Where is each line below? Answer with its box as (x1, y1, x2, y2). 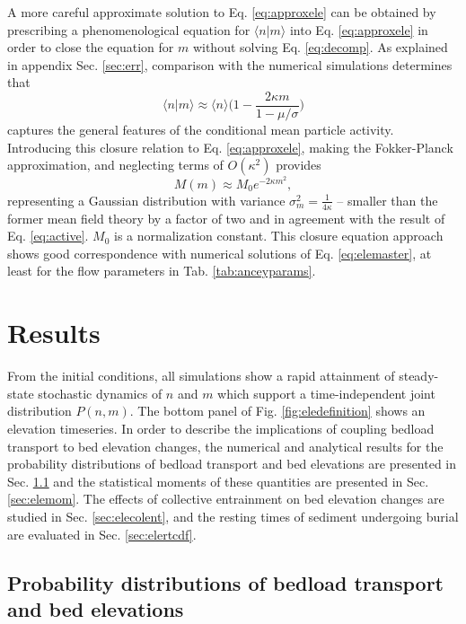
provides (276, 155, 321, 174)
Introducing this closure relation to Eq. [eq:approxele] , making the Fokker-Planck (7, 137, 453, 156)
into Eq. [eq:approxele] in (289, 20, 428, 39)
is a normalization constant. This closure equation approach (114, 226, 444, 245)
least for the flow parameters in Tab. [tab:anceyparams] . (7, 261, 316, 280)
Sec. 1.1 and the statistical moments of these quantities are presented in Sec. (7, 471, 429, 490)
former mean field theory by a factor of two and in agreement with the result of (7, 208, 445, 227)
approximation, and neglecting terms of (7, 155, 224, 174)
